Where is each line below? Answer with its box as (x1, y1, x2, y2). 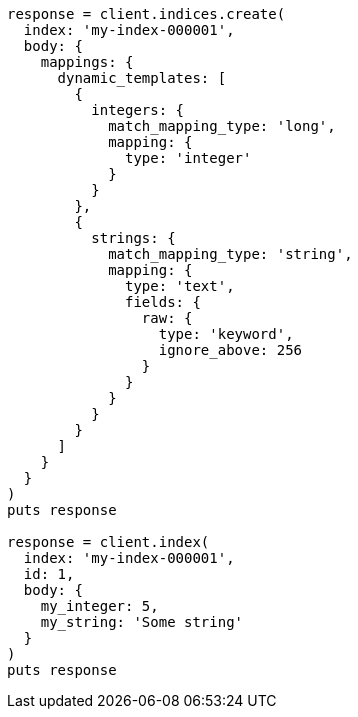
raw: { (141, 310, 193, 326)
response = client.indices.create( (7, 6, 286, 22)
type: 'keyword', (158, 326, 294, 342)
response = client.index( (7, 534, 210, 550)
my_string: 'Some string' (40, 614, 244, 630)
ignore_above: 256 (158, 342, 303, 358)
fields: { (125, 294, 201, 310)
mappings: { (40, 54, 134, 70)
